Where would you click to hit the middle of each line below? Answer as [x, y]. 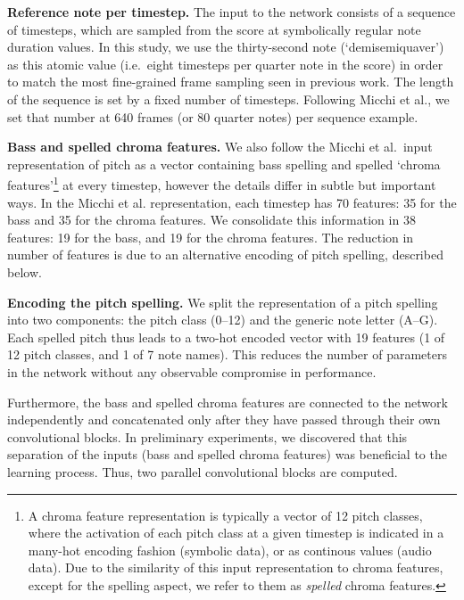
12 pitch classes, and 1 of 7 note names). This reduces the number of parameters [227, 354]
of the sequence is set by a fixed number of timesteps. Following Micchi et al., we [228, 99]
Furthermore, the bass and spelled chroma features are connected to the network [228, 402]
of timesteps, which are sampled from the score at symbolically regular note [214, 29]
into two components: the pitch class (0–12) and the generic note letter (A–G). [223, 320]
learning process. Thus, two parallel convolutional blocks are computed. [203, 471]
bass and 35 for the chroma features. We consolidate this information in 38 [211, 220]
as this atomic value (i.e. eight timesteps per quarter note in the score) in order [225, 64]
